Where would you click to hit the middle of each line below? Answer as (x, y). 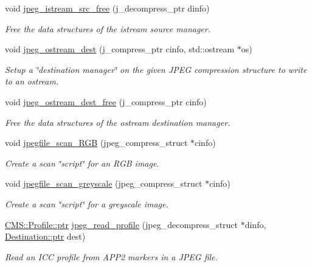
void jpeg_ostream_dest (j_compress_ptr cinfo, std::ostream (120, 49)
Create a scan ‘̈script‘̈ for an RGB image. (82, 163)
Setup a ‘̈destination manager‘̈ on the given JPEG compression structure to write (156, 69)
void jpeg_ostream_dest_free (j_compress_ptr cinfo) (106, 101)
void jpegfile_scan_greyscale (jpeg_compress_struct (104, 183)
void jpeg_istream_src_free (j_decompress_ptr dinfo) (107, 8)
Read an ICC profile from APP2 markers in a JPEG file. (111, 256)
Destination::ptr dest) (45, 236)
